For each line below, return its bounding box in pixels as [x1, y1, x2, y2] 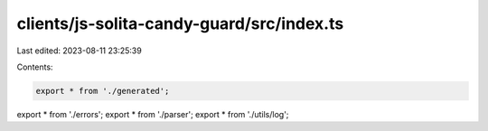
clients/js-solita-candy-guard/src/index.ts [16, 14, 344, 33]
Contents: [16, 61, 53, 72]
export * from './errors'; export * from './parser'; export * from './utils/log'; [16, 108, 289, 119]
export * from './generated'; [35, 86, 170, 96]
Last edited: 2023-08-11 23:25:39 [16, 45, 142, 56]
